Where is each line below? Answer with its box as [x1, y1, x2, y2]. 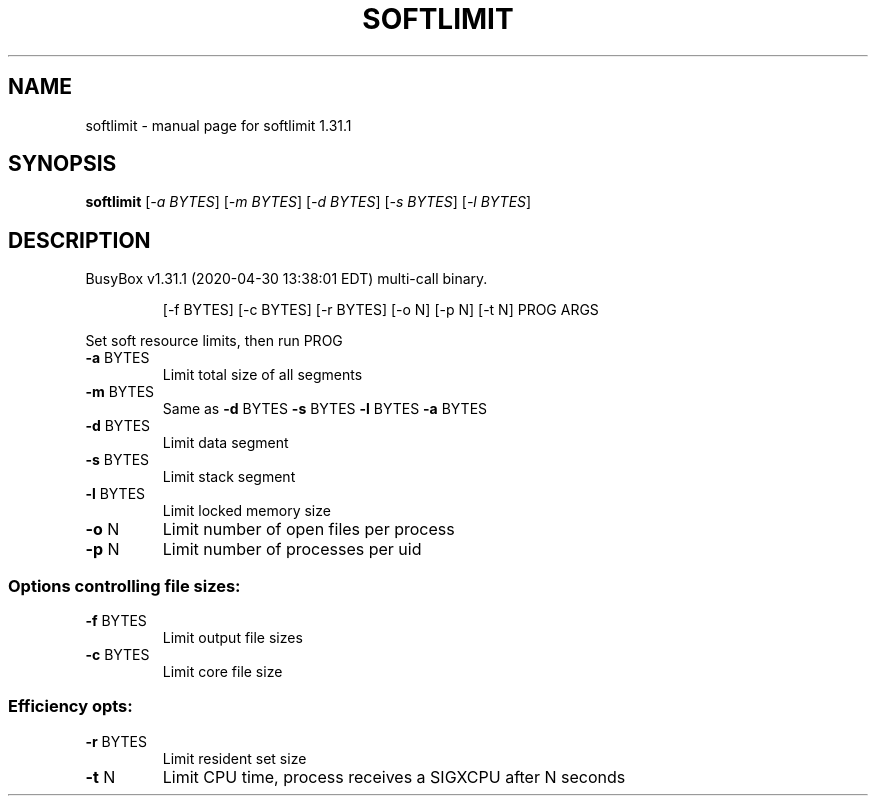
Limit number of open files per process [162, 519, 455, 540]
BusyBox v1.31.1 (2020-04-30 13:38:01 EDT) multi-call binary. [85, 270, 488, 288]
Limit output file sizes [162, 629, 303, 647]
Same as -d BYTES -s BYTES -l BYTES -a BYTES [162, 400, 488, 418]
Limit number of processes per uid [162, 539, 422, 560]
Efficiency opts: [8, 696, 133, 717]
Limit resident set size [162, 749, 307, 767]
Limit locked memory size [162, 502, 331, 520]
